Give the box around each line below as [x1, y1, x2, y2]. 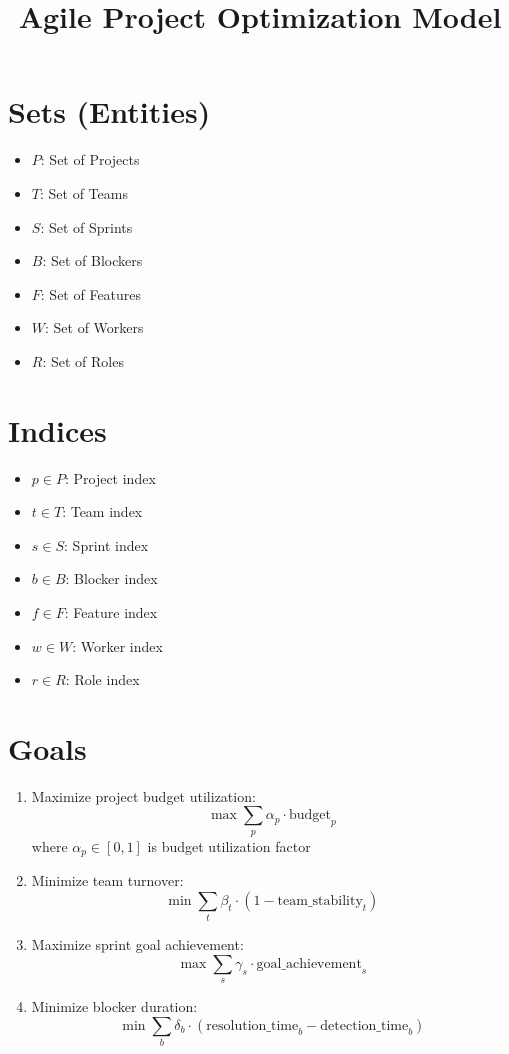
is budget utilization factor [147, 835, 311, 856]
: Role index [65, 669, 140, 690]
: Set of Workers [45, 317, 144, 338]
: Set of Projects [40, 149, 140, 170]
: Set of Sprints [40, 216, 133, 237]
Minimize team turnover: [31, 870, 184, 891]
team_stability [277, 893, 363, 908]
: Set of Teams [39, 182, 128, 203]
